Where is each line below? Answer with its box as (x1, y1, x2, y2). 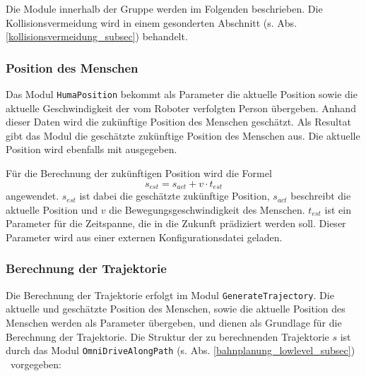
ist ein (324, 202, 351, 217)
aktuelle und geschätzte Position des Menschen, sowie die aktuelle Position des (6, 301, 346, 316)
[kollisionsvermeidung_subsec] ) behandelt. (6, 29, 188, 44)
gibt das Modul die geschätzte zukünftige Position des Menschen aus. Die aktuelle (6, 128, 360, 142)
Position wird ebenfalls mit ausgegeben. (6, 142, 177, 157)
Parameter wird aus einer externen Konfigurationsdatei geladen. (6, 229, 283, 244)
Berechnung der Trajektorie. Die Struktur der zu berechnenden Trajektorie (6, 329, 329, 344)
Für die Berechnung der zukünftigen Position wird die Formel (6, 166, 272, 181)
